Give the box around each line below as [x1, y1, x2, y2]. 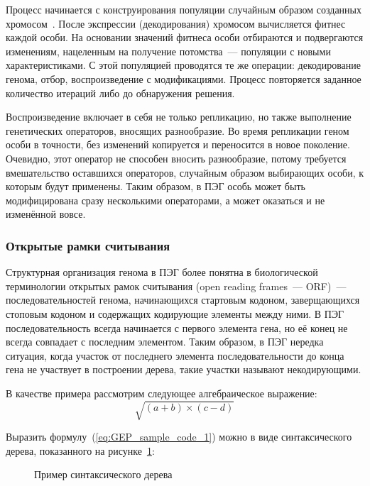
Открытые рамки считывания [6, 236, 170, 254]
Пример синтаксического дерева [34, 467, 173, 482]
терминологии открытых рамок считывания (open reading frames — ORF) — [6, 278, 347, 293]
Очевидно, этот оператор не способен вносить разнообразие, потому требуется [6, 150, 347, 165]
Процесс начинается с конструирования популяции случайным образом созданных [6, 2, 362, 16]
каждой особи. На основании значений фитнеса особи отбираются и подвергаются [6, 30, 364, 45]
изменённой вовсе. [6, 206, 86, 221]
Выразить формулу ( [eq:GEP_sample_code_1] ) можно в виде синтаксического [6, 429, 352, 444]
